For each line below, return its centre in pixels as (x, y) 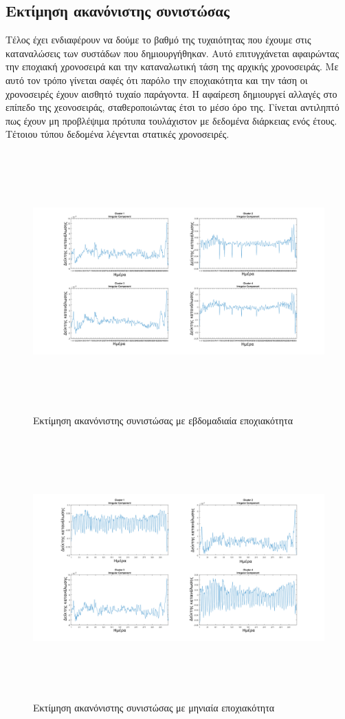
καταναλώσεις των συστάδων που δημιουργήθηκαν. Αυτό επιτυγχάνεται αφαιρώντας (172, 53)
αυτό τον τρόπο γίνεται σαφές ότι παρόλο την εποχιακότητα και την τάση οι (157, 80)
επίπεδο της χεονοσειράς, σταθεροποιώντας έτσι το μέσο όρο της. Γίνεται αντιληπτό (172, 107)
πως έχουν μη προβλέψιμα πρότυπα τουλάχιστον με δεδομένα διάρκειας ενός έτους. (171, 120)
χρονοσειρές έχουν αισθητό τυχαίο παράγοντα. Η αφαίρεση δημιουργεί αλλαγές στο (171, 93)
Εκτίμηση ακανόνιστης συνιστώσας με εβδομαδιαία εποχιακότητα (163, 420)
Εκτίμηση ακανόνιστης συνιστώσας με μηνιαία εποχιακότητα (154, 707)
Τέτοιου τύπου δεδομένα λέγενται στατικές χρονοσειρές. (118, 134)
